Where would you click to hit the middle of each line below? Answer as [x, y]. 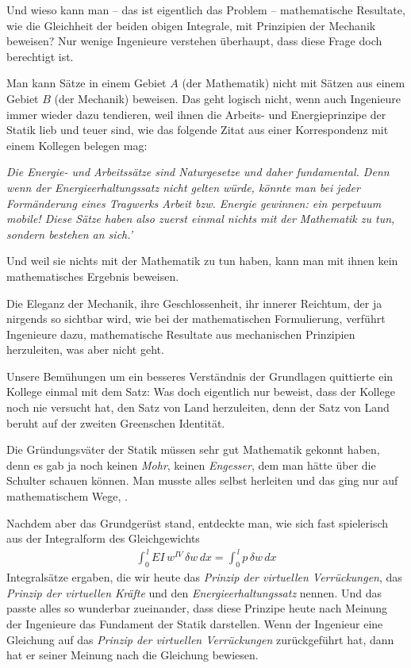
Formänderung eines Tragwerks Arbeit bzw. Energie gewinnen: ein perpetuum [194, 203]
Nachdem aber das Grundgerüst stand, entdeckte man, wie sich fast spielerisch [198, 522]
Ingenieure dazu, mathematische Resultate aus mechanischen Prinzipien [181, 334]
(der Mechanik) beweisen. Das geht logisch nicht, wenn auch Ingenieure [227, 98]
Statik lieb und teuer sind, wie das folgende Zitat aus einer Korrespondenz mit [198, 130]
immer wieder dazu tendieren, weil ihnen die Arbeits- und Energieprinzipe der [196, 114]
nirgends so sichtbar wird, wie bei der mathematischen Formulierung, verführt [196, 319]
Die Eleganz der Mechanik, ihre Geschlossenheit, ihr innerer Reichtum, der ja [194, 303]
